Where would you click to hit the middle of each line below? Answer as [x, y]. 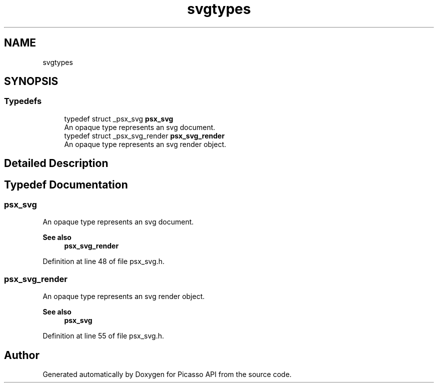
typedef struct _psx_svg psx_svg [119, 118]
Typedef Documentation [66, 184]
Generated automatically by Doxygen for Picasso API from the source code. [167, 374]
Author [22, 355]
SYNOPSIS [31, 81]
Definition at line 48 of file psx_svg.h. [104, 261]
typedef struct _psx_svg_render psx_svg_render [144, 135]
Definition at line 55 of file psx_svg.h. [103, 336]
